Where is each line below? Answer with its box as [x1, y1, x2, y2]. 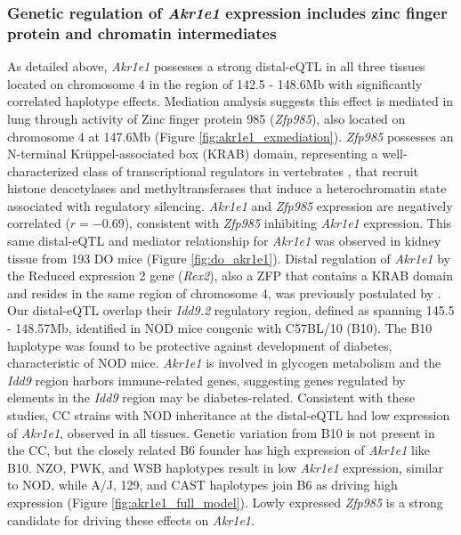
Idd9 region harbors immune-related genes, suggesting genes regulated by [7, 370, 406, 389]
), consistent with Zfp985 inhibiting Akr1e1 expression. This [124, 214, 452, 232]
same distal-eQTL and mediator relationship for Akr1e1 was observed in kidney [7, 231, 441, 250]
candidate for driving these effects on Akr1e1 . [7, 510, 255, 529]
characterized [7, 161, 79, 180]
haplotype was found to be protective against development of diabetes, [7, 336, 392, 354]
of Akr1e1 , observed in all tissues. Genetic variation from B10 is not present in [7, 423, 435, 442]
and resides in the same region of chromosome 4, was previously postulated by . [7, 283, 441, 302]
